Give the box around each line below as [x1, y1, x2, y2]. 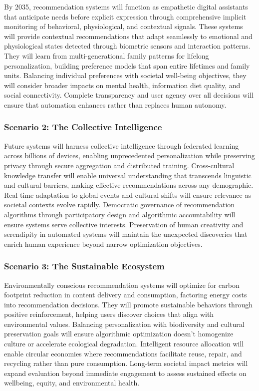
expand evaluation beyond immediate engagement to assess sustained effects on [4, 367, 247, 378]
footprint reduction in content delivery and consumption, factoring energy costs [4, 289, 247, 300]
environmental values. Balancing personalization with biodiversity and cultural [4, 318, 245, 329]
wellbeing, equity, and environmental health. [4, 377, 140, 388]
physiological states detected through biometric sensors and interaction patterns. [4, 41, 251, 51]
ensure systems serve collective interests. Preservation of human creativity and [4, 219, 244, 229]
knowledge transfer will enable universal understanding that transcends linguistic [4, 170, 252, 180]
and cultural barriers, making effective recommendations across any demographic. [4, 180, 254, 190]
